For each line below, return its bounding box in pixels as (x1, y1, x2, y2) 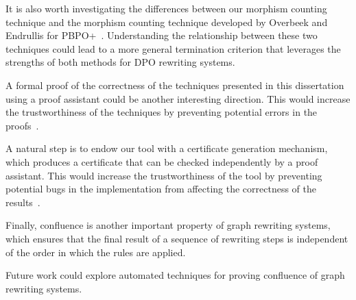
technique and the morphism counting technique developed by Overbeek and (5, 14, 328, 29)
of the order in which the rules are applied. (5, 245, 186, 259)
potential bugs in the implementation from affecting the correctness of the (5, 182, 316, 196)
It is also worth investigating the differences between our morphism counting (5, 1, 327, 15)
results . (5, 195, 40, 209)
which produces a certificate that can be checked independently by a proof (5, 154, 318, 168)
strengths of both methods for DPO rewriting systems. (5, 55, 235, 69)
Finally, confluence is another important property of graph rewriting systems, (5, 218, 331, 232)
